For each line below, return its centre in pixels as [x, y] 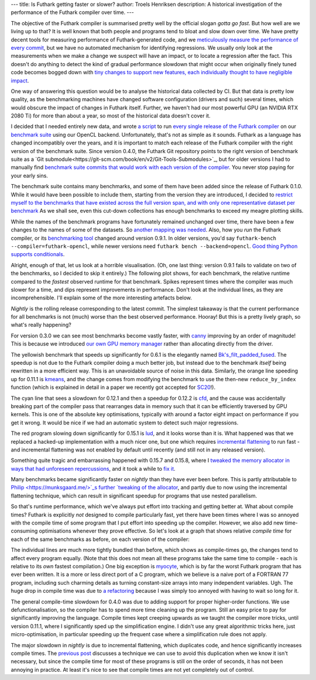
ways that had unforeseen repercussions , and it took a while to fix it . [93, 468]
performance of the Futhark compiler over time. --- [72, 12]
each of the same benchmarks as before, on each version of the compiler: [100, 539]
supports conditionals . [38, 254]
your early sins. [29, 175]
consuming [24, 531]
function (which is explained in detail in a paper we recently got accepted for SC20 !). [113, 387]
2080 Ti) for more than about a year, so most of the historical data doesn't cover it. [111, 116]
